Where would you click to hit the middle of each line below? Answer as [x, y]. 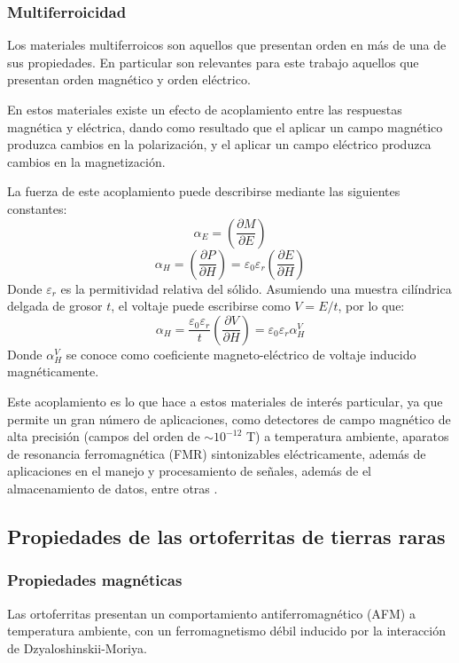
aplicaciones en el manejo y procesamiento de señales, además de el [190, 471]
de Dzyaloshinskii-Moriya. [77, 647]
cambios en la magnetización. [86, 161]
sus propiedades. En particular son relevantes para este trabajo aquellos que [213, 62]
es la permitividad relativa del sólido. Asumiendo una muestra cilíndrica [256, 288]
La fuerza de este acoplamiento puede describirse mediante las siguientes [204, 191]
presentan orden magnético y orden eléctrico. [129, 79]
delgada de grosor [55, 306]
